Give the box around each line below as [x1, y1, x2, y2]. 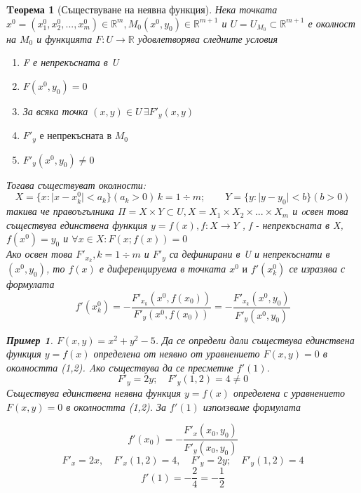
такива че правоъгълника [6, 204, 114, 218]
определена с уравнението [233, 385, 346, 400]
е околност [308, 15, 355, 30]
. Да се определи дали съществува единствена [155, 332, 355, 347]
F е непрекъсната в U [22, 55, 119, 70]
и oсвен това [292, 204, 348, 218]
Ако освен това [6, 246, 73, 261]
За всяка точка [22, 103, 88, 118]
